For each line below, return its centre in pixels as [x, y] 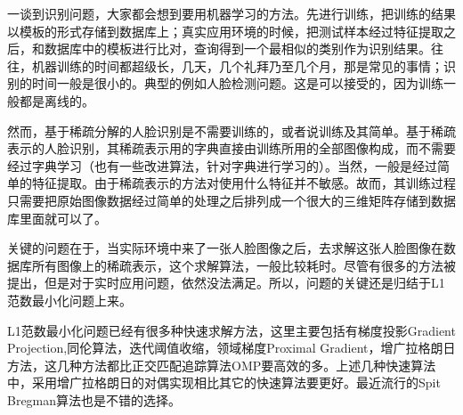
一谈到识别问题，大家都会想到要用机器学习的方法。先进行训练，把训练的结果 [231, 13]
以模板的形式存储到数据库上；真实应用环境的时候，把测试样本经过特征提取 [225, 31]
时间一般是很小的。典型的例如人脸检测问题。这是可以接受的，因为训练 [237, 83]
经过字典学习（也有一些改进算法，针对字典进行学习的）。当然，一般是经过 [222, 165]
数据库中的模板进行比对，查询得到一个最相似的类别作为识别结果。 [237, 49]
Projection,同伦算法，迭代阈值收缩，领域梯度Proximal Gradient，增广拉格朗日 [231, 348]
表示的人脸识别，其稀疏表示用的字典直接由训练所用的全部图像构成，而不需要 [231, 148]
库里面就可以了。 [57, 218]
